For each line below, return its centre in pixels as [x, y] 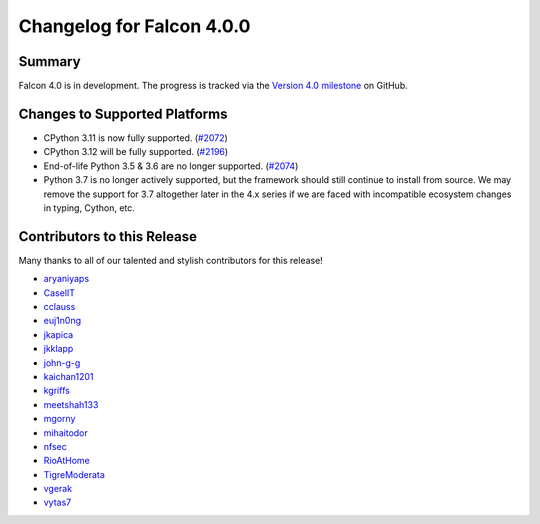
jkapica [58, 334]
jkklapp [58, 349]
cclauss [59, 306]
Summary [49, 61]
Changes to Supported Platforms [123, 113]
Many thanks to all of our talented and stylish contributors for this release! [171, 260]
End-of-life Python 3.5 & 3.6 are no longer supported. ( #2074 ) [171, 166]
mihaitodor [66, 432]
